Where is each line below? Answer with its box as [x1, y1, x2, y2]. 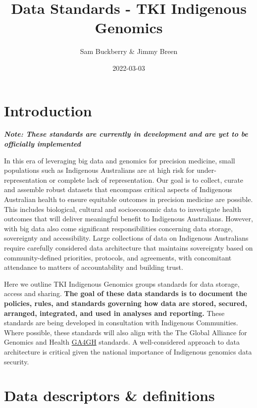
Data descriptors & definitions [4, 385, 215, 406]
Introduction [4, 100, 92, 120]
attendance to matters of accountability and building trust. [4, 262, 183, 272]
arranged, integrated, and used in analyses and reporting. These [4, 307, 225, 318]
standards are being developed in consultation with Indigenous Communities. [4, 317, 238, 328]
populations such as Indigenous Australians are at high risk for [4, 165, 195, 175]
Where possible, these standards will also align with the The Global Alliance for [4, 327, 247, 337]
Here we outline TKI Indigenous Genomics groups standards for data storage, [4, 278, 240, 289]
